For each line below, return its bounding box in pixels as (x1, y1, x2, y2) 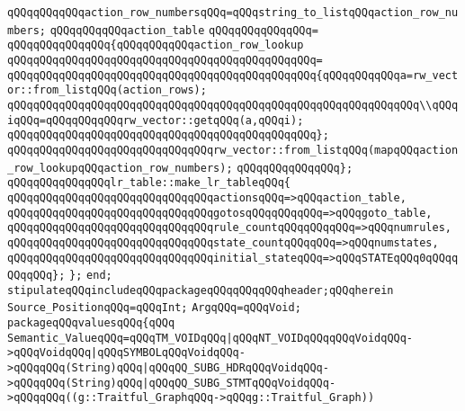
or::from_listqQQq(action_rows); (7, 84, 207, 97)
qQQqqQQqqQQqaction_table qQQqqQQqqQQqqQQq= (49, 23, 318, 37)
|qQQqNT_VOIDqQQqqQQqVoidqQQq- (226, 331, 414, 344)
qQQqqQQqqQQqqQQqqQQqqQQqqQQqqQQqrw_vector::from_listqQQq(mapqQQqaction (7, 143, 459, 156)
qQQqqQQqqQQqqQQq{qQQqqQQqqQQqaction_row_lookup (7, 39, 304, 52)
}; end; (69, 269, 112, 282)
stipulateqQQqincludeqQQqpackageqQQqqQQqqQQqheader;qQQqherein (7, 283, 394, 297)
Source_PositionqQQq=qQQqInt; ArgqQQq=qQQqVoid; (7, 301, 301, 315)
